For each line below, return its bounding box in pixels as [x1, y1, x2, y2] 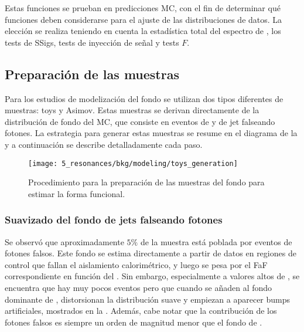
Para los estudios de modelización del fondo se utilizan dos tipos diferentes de [5, 92, 283, 104]
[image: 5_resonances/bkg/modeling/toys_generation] [28, 159, 238, 168]
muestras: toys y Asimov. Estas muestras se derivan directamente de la [5, 104, 259, 116]
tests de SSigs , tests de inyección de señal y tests [5, 36, 179, 48]
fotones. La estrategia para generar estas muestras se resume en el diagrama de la [5, 127, 298, 139]
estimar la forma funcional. [28, 187, 125, 199]
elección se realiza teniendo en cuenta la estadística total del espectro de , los [5, 25, 281, 37]
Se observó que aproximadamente [5, 235, 124, 248]
